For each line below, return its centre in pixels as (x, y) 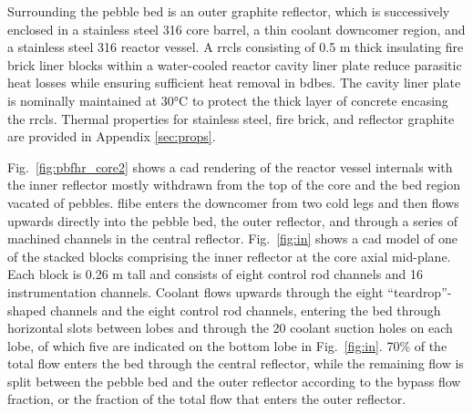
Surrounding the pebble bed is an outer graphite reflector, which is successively (229, 11)
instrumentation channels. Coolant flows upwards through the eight (195, 291)
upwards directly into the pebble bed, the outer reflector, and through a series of (233, 220)
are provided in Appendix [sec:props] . (112, 136)
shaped (27, 310)
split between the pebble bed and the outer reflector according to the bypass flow (234, 381)
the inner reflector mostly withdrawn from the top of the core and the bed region (234, 185)
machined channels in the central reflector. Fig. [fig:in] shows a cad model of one (233, 238)
